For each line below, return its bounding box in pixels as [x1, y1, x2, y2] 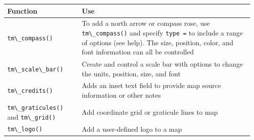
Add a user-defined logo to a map [82, 123, 182, 134]
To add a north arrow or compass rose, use [82, 18, 210, 28]
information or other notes [82, 90, 161, 100]
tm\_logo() [7, 126, 42, 133]
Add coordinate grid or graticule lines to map [82, 106, 218, 117]
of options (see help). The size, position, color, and [82, 37, 233, 47]
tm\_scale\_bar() [7, 66, 63, 73]
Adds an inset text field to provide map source [82, 80, 221, 90]
